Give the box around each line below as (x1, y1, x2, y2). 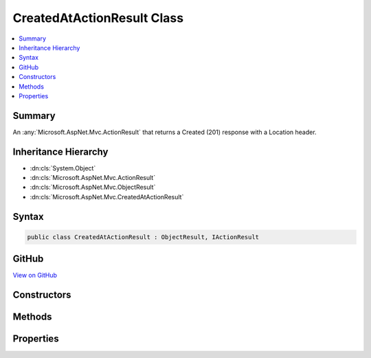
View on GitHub (12, 271, 58, 280)
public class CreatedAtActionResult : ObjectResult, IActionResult (27, 233, 260, 240)
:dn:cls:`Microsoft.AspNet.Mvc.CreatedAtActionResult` (30, 192, 184, 201)
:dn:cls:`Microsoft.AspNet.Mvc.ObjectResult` (30, 183, 156, 192)
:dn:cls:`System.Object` (30, 164, 96, 172)
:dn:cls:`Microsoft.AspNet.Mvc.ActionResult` (30, 174, 156, 182)
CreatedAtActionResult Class (12, 10, 184, 25)
